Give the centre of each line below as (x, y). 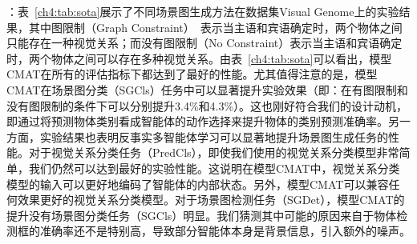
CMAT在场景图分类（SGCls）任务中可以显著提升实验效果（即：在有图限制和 (207, 89)
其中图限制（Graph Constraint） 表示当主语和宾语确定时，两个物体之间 (215, 27)
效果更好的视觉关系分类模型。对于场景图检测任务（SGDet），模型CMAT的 (211, 200)
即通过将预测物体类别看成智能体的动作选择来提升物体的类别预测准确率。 (197, 121)
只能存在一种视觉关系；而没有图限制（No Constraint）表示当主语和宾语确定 (204, 43)
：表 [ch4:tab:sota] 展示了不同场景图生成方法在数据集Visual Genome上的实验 (203, 11)
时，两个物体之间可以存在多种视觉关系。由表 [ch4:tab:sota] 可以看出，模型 (199, 58)
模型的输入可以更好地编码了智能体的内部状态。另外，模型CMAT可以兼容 (198, 184)
